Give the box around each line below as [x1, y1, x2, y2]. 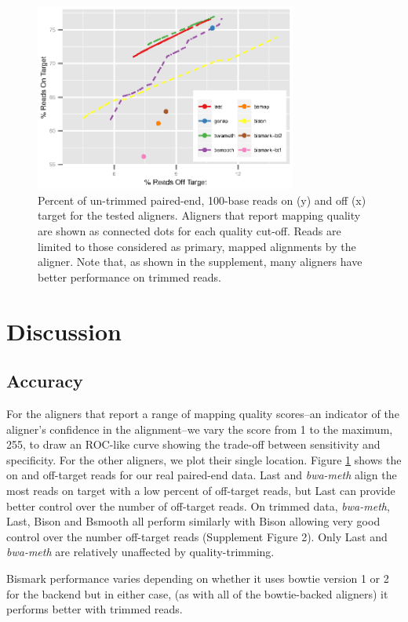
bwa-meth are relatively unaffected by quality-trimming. [6, 544, 275, 560]
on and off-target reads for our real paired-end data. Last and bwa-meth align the [6, 467, 397, 483]
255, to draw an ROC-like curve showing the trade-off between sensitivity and [6, 436, 381, 453]
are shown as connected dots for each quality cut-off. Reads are [38, 223, 341, 239]
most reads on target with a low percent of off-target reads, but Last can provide [6, 482, 395, 498]
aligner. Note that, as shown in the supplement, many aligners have [38, 253, 362, 270]
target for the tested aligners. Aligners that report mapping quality [38, 207, 361, 224]
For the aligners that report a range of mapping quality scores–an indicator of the [6, 406, 399, 422]
